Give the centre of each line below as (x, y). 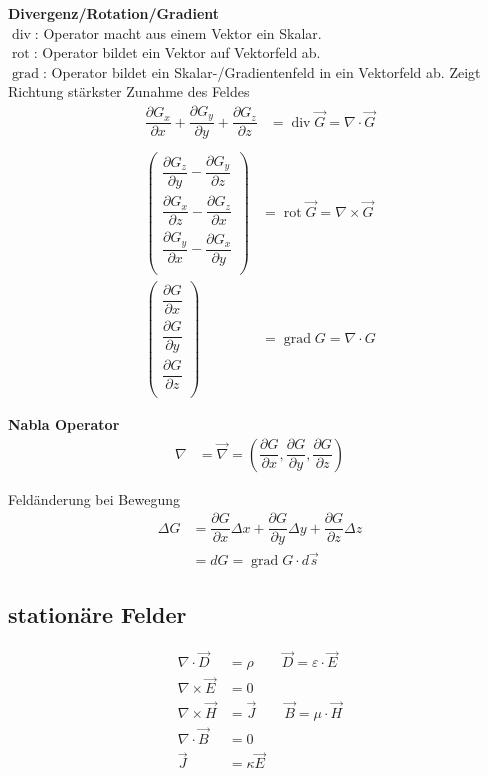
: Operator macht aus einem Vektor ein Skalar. (178, 32)
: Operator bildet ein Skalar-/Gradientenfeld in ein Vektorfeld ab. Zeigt (262, 71)
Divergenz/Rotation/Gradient (114, 13)
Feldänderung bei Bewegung (94, 498)
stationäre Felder (97, 614)
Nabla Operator (64, 424)
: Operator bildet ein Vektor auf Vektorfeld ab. (177, 52)
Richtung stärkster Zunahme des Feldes (129, 91)
